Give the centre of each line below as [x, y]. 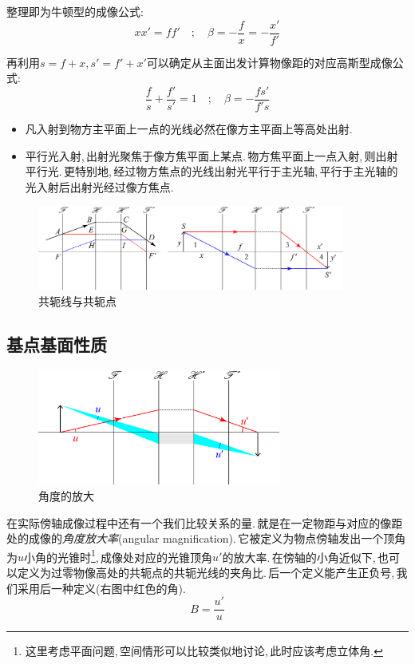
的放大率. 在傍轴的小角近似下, [299, 557]
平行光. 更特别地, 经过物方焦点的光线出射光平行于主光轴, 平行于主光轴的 [211, 171]
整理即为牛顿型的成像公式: [75, 11]
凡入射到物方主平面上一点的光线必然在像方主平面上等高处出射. [189, 128]
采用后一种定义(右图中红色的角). [101, 588]
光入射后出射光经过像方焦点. [99, 186]
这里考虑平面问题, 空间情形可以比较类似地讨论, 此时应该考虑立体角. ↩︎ [204, 651]
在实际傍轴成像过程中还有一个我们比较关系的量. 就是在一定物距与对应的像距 [205, 522]
